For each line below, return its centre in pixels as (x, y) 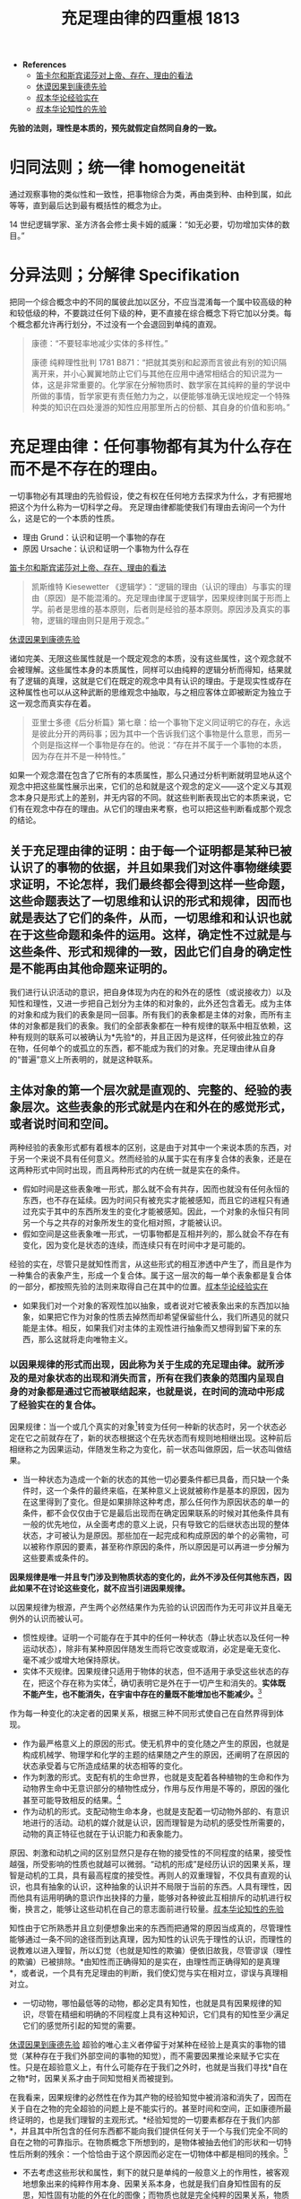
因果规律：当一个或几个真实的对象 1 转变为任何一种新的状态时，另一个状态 (144, 1426)
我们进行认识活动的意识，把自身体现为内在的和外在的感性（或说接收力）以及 (150, 991)
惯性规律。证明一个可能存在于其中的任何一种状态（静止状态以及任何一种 (155, 1637)
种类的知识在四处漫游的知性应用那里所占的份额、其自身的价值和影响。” (160, 407)
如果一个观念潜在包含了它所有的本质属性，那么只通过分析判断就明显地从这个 (150, 775)
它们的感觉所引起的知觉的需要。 (81, 2025)
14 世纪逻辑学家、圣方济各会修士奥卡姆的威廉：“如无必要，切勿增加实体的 (146, 224)
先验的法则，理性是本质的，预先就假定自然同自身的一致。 (115, 128)
